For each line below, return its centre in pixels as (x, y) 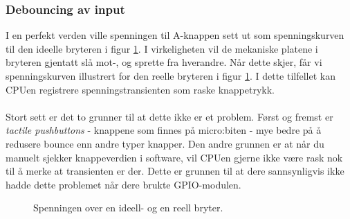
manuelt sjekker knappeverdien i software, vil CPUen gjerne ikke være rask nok (174, 157)
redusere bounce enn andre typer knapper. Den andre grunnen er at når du (165, 143)
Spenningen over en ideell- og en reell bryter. (128, 208)
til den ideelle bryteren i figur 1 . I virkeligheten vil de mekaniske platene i (162, 48)
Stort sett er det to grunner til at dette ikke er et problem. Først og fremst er (169, 116)
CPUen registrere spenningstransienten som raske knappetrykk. (140, 89)
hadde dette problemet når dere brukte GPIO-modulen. (123, 184)
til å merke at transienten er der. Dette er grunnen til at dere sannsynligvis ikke (175, 171)
